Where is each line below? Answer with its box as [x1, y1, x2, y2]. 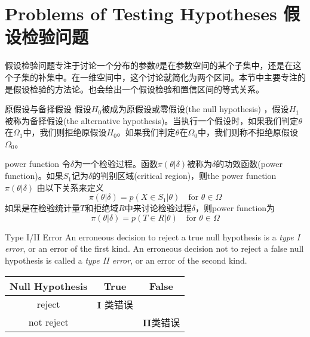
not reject [28, 315, 69, 329]
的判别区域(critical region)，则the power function [92, 169, 277, 182]
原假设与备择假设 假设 [5, 103, 91, 115]
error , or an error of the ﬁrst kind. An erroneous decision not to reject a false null [5, 242, 304, 255]
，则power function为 [195, 202, 275, 214]
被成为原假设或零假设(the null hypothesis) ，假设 [102, 103, 289, 115]
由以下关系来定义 [36, 181, 104, 193]
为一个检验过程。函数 [73, 157, 158, 170]
